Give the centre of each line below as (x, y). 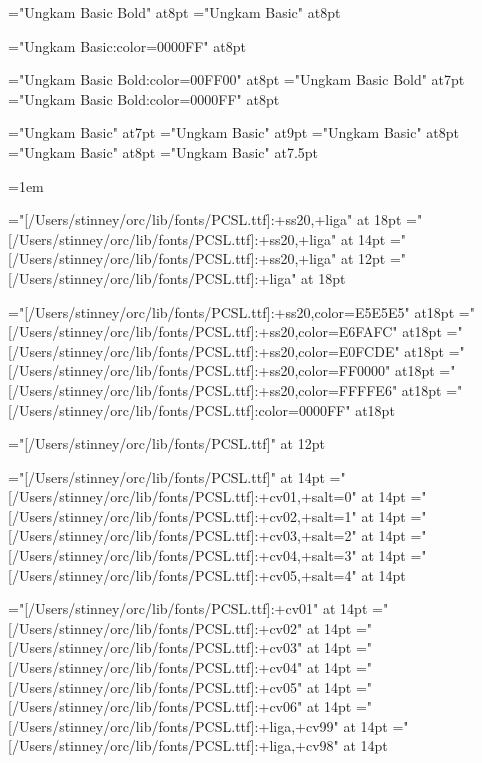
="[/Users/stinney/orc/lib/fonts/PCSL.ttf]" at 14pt (166, 476)
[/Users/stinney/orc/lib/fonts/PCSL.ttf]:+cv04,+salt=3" (182, 555)
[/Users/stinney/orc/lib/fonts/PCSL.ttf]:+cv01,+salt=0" (182, 496)
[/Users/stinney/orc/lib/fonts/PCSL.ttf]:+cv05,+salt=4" (182, 574)
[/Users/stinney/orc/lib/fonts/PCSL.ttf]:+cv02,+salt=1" (182, 515)
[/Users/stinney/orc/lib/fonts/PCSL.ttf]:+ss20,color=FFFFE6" (203, 389)
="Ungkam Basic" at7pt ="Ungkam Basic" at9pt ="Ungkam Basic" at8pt (234, 132)
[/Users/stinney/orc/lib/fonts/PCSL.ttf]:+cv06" (155, 706)
